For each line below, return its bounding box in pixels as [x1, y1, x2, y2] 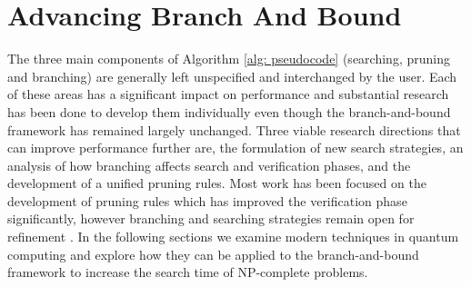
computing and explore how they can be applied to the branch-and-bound [7, 244, 419, 263]
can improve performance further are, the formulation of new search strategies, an [7, 138, 464, 157]
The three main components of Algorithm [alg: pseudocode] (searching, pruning [7, 49, 450, 68]
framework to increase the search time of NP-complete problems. [7, 262, 368, 282]
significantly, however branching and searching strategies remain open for [7, 209, 415, 228]
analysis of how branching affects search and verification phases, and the [7, 155, 411, 174]
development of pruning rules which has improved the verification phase [7, 191, 407, 210]
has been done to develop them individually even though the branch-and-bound [7, 102, 451, 121]
